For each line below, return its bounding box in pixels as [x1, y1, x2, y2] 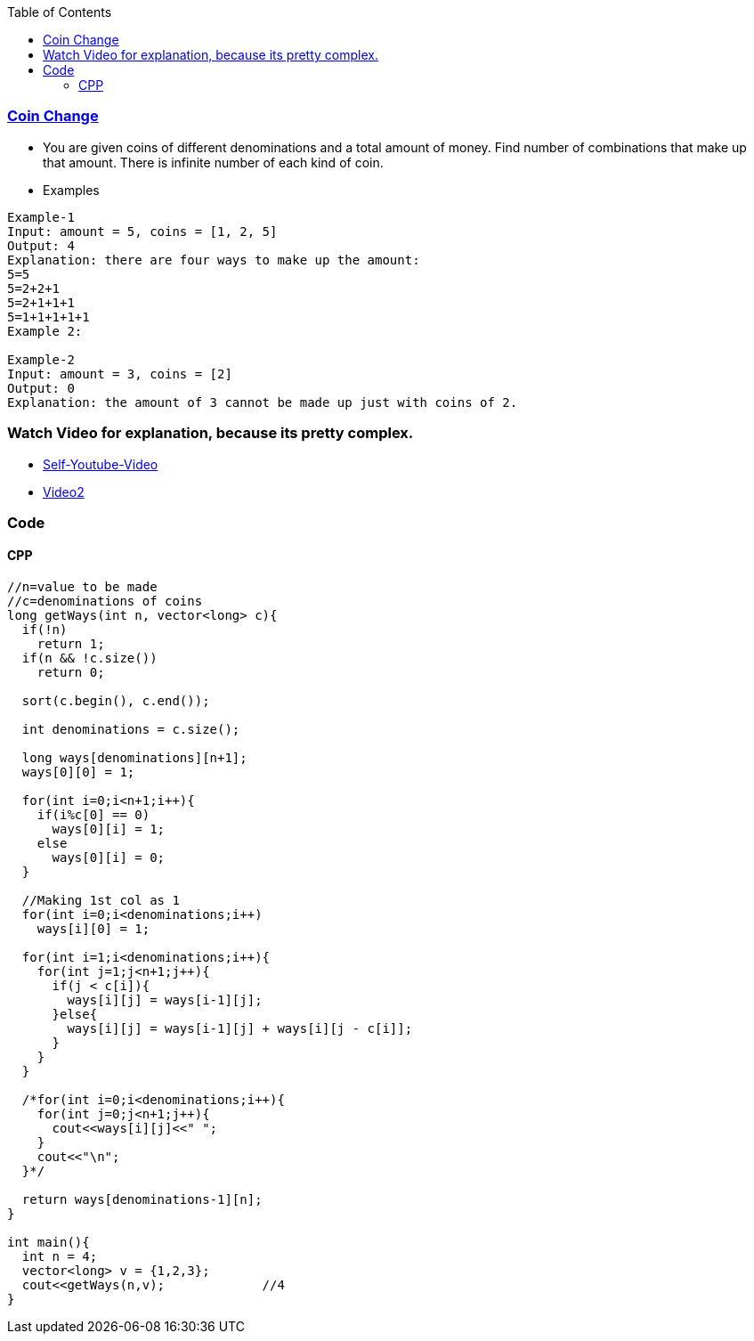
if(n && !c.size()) [21, 651, 158, 666]
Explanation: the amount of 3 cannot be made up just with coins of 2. [7, 394, 518, 410]
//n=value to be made [7, 580, 158, 595]
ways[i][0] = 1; [36, 922, 150, 937]
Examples [43, 182, 100, 198]
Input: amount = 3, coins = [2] [7, 366, 232, 381]
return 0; [36, 665, 105, 680]
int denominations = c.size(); [21, 722, 240, 737]
